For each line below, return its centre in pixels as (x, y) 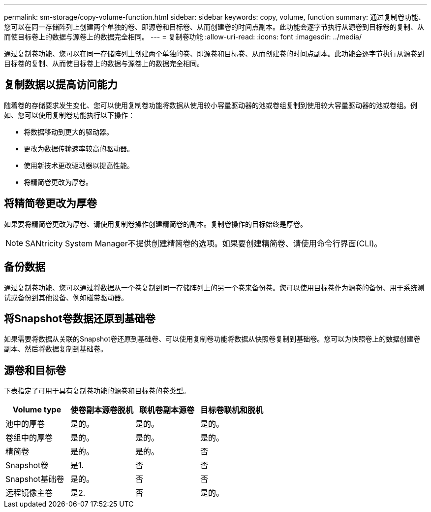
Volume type (37, 410)
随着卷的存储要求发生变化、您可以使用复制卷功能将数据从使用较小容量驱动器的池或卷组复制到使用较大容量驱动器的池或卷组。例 (211, 105)
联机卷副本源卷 (167, 410)
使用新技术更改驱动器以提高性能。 (79, 165)
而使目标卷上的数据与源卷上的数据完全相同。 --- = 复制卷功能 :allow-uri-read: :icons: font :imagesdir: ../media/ (183, 37)
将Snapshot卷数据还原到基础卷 (80, 318)
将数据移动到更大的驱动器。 (68, 132)
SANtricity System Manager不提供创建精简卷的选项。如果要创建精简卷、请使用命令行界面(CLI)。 (204, 243)
